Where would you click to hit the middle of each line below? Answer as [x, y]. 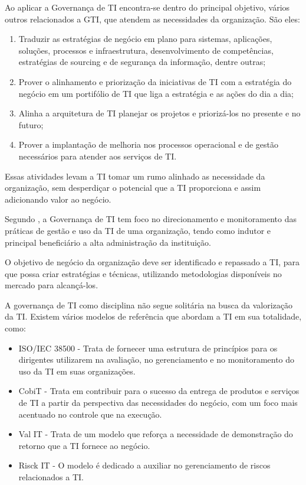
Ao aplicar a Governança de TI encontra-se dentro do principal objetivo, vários [147, 7]
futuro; [31, 124]
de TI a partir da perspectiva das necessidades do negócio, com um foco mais [158, 403]
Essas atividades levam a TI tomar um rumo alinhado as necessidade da [135, 176]
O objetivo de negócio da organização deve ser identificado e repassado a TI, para [152, 262]
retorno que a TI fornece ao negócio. [84, 445]
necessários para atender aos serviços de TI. [98, 156]
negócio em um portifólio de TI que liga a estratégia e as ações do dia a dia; [156, 93]
